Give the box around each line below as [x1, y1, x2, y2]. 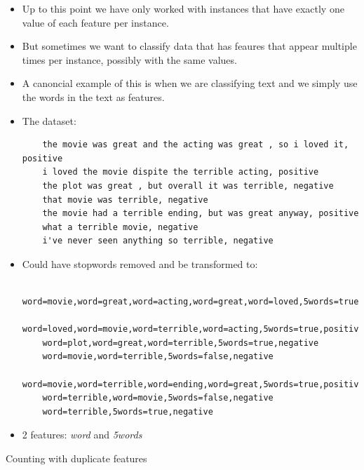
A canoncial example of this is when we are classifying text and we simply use [22, 76, 358, 90]
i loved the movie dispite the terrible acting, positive [42, 167, 319, 177]
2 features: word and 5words [22, 427, 142, 442]
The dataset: [22, 113, 76, 128]
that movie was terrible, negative [42, 194, 208, 205]
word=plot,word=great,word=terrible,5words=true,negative [42, 337, 319, 348]
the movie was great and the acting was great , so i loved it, [42, 140, 349, 150]
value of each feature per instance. [22, 15, 169, 29]
